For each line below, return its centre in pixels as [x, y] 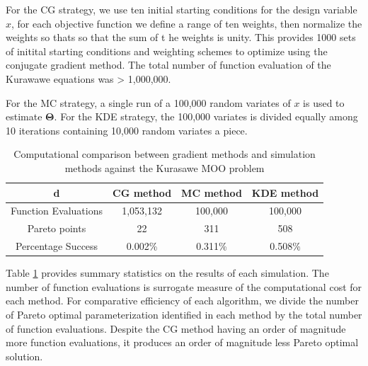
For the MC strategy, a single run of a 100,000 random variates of [148, 102]
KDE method [285, 192]
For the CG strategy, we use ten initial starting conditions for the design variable [182, 9]
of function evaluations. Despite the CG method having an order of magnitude [176, 328]
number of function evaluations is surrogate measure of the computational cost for [184, 286]
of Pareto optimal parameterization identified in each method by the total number [184, 314]
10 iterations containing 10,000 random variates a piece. [127, 130]
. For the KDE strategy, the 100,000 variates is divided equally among [206, 116]
